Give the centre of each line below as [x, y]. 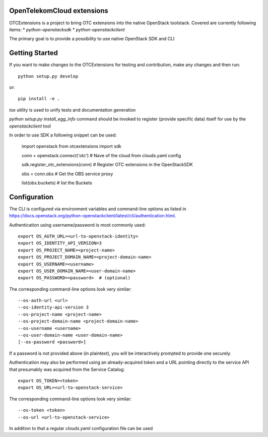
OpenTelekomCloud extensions [59, 11]
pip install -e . [39, 99]
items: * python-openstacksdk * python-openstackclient [67, 29]
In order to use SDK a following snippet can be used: [63, 135]
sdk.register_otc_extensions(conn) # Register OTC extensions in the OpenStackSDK [107, 165]
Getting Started [33, 53]
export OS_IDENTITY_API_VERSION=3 [60, 243]
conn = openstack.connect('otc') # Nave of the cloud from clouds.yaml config [101, 155]
